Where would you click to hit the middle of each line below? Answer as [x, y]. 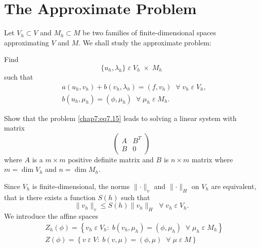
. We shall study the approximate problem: [145, 42]
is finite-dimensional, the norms [81, 186]
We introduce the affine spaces [51, 216]
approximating [27, 42]
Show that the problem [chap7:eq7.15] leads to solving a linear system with [120, 118]
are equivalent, [234, 186]
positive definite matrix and [111, 159]
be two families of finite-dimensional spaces [149, 33]
